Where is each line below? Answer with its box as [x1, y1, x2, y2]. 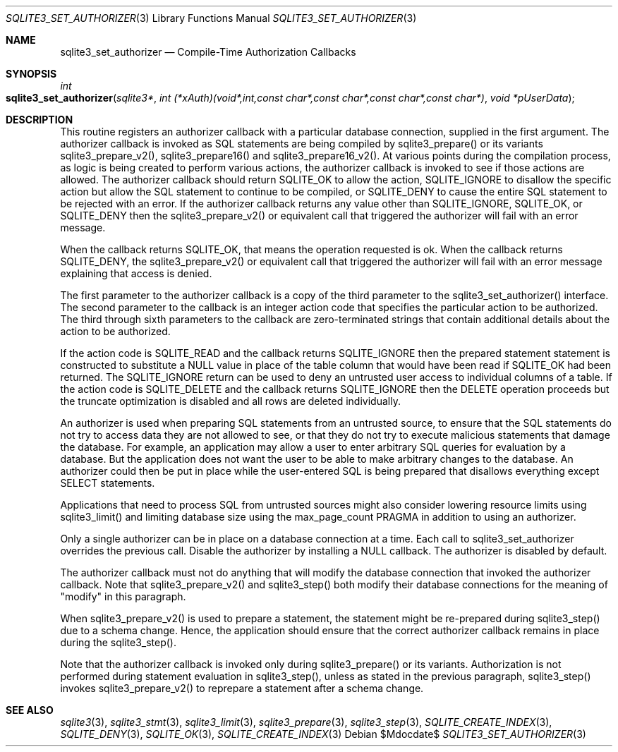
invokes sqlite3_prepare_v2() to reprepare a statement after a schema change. [60, 682, 424, 694]
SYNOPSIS [6, 68, 57, 80]
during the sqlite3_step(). [60, 636, 176, 648]
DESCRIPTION [6, 114, 73, 126]
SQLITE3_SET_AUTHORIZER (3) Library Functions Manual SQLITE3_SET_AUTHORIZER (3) [6, 12, 417, 24]
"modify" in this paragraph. [60, 590, 186, 602]
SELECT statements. [60, 477, 155, 489]
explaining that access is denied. [60, 267, 212, 279]
